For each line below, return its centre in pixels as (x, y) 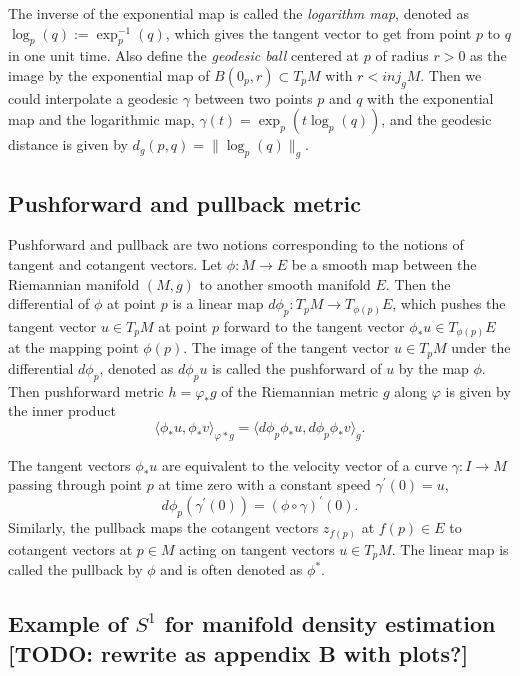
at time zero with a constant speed (264, 484)
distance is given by (68, 144)
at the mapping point (73, 347)
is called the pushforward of (297, 367)
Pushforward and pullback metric (185, 202)
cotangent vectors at (70, 548)
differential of (49, 303)
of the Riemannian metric (300, 390)
